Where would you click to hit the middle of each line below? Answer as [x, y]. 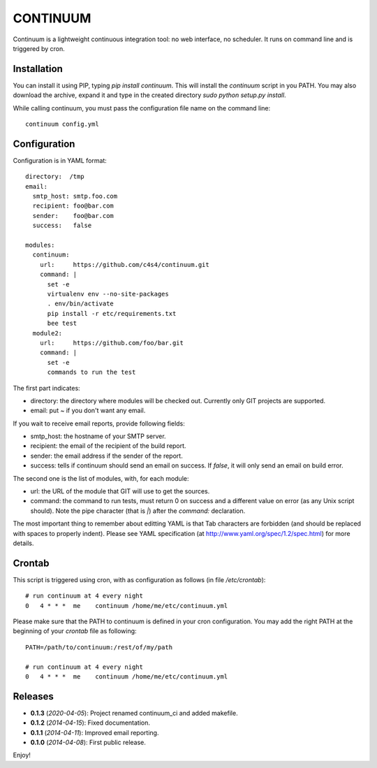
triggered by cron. [39, 48]
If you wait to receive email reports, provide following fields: [99, 423]
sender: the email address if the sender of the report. [106, 456]
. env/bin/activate [81, 304]
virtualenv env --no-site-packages [108, 294]
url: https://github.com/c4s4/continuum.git [124, 265]
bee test [62, 324]
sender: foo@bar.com [73, 216]
